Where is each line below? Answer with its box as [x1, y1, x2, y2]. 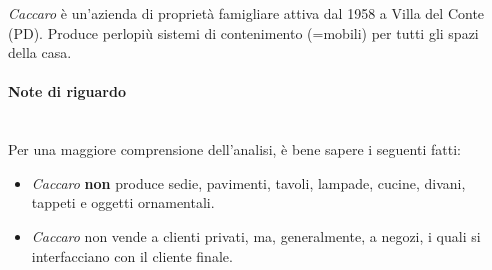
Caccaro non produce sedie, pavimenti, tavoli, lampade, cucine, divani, [31, 172, 466, 193]
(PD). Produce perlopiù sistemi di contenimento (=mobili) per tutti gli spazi [8, 22, 479, 43]
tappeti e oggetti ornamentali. [31, 192, 215, 213]
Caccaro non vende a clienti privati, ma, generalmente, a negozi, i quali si [31, 225, 481, 246]
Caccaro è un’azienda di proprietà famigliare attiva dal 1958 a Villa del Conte [8, 3, 485, 23]
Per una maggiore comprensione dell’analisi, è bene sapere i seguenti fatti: [8, 139, 461, 160]
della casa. [8, 42, 72, 63]
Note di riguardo [8, 81, 126, 102]
